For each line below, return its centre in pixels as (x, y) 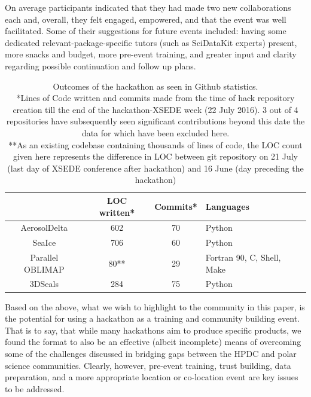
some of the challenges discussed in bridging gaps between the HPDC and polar (151, 353)
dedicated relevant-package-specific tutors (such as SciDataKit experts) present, (151, 42)
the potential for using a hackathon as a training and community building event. (153, 318)
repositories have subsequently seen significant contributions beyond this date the (155, 121)
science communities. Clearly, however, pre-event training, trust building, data (148, 365)
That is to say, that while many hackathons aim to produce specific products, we (153, 330)
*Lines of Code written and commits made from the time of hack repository (155, 98)
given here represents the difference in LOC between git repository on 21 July (155, 156)
